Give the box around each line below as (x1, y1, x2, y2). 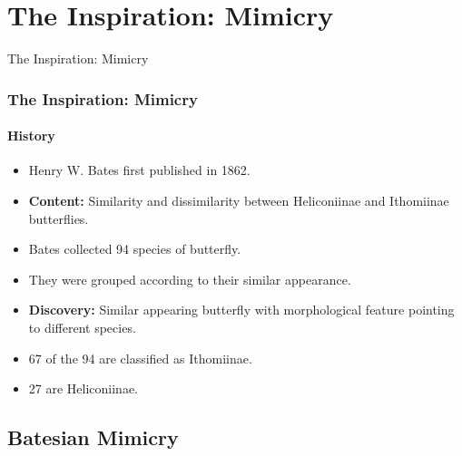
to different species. (28, 317, 136, 336)
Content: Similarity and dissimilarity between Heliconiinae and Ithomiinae (28, 190, 449, 209)
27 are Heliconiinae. (28, 379, 139, 398)
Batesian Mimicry (7, 423, 179, 451)
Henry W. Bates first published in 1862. (28, 160, 251, 179)
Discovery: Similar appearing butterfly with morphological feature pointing (28, 300, 455, 319)
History (7, 126, 55, 145)
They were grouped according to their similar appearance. (28, 269, 351, 288)
